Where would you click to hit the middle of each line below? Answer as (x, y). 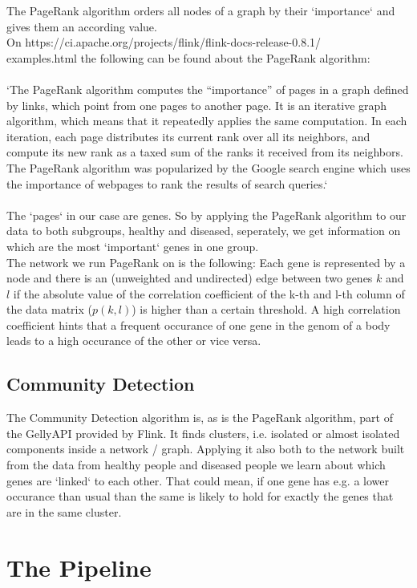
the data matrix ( (49, 309)
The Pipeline (79, 567)
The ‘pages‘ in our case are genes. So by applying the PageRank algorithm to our (206, 215)
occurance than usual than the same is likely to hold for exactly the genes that (200, 496)
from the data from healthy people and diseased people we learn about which (196, 465)
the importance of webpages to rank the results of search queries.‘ (167, 183)
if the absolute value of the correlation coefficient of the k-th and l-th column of (209, 293)
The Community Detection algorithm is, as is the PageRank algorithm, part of (200, 418)
